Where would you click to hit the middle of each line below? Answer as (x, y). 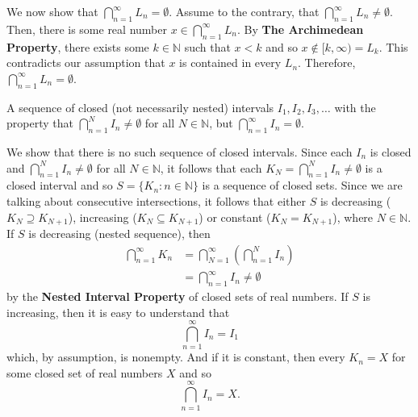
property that (40, 123)
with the (355, 107)
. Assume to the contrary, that (244, 11)
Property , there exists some (78, 46)
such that (207, 46)
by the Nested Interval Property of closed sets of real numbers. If (178, 296)
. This (393, 46)
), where (353, 217)
